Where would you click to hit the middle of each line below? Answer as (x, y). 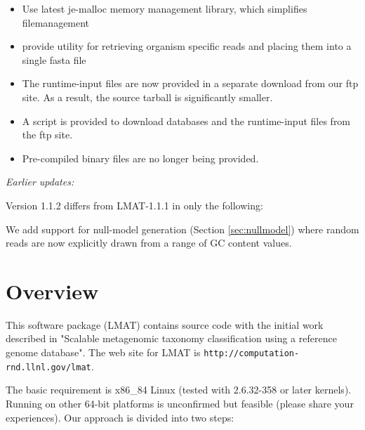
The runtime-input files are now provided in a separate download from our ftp (190, 83)
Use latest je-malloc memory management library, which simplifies (165, 8)
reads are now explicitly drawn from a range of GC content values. (149, 243)
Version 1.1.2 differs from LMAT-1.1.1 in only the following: (134, 205)
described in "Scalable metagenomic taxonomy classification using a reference (171, 338)
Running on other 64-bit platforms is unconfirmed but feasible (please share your (180, 403)
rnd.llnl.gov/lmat (48, 367)
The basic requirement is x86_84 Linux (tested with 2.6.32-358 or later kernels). (179, 390)
